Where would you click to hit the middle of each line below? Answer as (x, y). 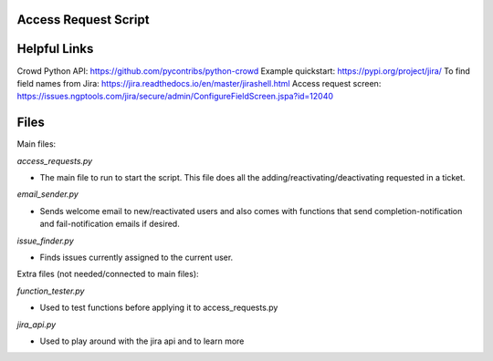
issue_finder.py (46, 241)
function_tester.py (51, 291)
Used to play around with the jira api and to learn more (142, 341)
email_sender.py (48, 194)
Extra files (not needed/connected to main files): (108, 274)
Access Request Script (83, 20)
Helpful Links (55, 49)
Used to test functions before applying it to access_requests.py (159, 308)
